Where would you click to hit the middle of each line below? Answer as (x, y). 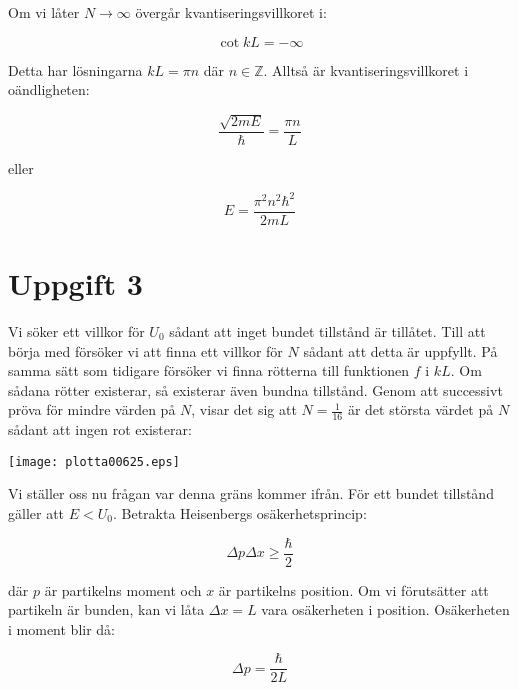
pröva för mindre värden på (92, 409)
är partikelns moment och (123, 589)
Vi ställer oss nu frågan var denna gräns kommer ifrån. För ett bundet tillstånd (251, 493)
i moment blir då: (61, 628)
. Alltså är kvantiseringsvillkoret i (366, 69)
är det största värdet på (420, 409)
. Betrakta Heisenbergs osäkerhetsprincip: (239, 512)
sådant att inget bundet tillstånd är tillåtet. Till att (327, 330)
